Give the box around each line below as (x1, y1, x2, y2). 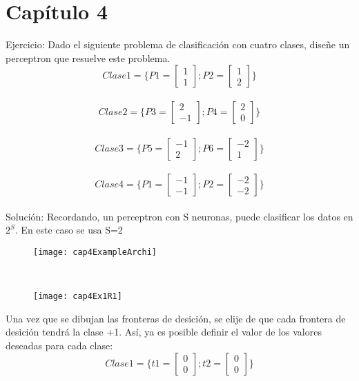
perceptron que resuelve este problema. (6, 50, 171, 65)
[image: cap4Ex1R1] (33, 291, 122, 302)
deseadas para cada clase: (6, 338, 113, 352)
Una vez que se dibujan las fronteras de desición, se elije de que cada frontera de (6, 311, 346, 325)
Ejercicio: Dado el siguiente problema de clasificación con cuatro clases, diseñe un (6, 37, 350, 52)
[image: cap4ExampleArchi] (33, 247, 157, 257)
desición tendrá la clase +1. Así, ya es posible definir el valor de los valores (6, 325, 322, 339)
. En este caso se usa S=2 (14, 223, 123, 237)
